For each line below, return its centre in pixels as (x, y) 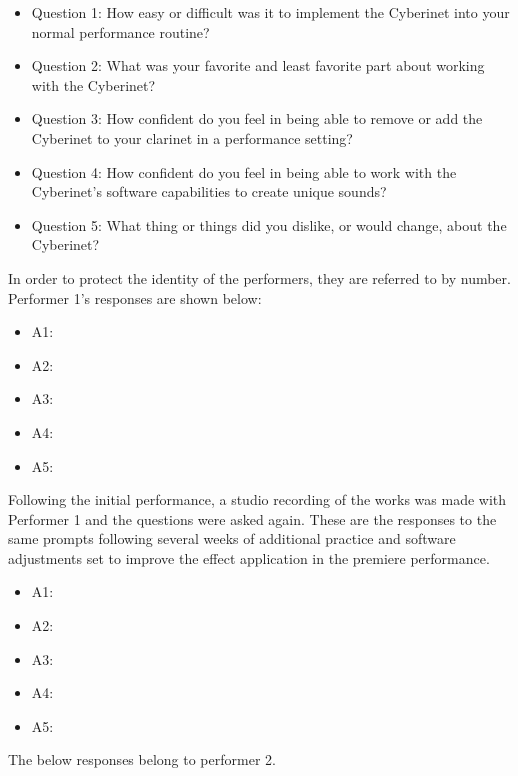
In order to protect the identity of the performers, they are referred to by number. (259, 277)
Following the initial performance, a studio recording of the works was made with (257, 499)
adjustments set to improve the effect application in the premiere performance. (249, 557)
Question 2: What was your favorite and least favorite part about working (258, 65)
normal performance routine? (120, 31)
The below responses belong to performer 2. (142, 759)
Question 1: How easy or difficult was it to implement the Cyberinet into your (270, 12)
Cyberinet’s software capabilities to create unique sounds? (209, 191)
